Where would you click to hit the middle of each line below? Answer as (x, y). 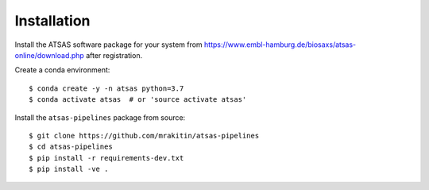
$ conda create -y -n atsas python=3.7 (106, 88)
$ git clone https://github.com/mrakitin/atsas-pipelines (144, 136)
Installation (52, 21)
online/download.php (50, 55)
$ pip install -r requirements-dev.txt (106, 158)
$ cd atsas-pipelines (71, 147)
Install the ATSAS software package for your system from (108, 45)
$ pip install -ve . (69, 169)
